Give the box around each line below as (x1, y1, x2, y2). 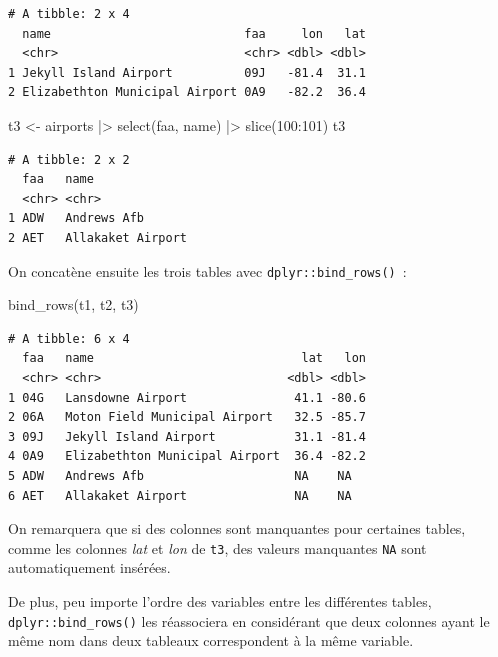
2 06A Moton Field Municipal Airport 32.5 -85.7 (8, 410, 366, 425)
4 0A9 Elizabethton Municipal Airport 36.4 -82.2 (8, 449, 366, 464)
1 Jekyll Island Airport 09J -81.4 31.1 (8, 65, 366, 80)
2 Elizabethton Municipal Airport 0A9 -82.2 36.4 (8, 85, 366, 100)
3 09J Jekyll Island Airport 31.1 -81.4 (8, 429, 366, 444)
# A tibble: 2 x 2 (8, 152, 130, 167)
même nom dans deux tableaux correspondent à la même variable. (8, 630, 414, 651)
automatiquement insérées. (8, 557, 171, 578)
